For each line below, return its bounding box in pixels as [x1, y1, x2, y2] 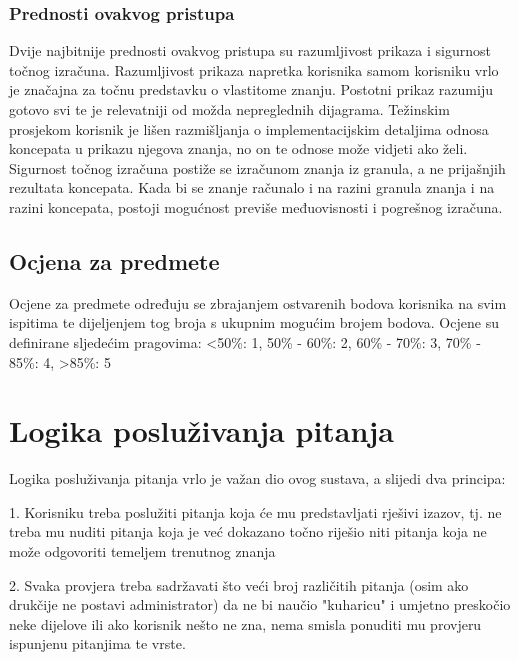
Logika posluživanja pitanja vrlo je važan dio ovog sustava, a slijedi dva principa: [9, 468, 506, 489]
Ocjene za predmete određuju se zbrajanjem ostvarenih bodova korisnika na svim [9, 292, 507, 313]
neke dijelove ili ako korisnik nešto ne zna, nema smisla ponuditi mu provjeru [9, 613, 482, 634]
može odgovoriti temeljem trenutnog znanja [9, 541, 276, 562]
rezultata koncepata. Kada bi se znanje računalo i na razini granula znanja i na [9, 177, 495, 198]
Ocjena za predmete [9, 245, 220, 276]
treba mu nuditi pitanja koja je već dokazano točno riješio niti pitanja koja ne [9, 521, 487, 542]
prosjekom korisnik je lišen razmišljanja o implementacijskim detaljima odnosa [9, 118, 489, 139]
